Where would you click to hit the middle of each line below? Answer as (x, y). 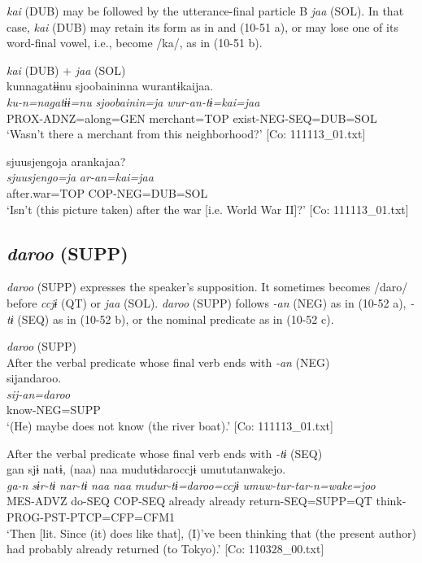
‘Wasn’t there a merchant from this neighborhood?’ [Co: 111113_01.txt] (186, 134)
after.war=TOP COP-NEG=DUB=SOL (107, 192)
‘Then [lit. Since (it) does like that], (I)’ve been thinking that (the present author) (211, 532)
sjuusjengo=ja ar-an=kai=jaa (80, 177)
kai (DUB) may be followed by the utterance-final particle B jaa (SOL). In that (205, 11)
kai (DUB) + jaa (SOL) (66, 70)
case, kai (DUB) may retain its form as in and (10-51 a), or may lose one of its (202, 26)
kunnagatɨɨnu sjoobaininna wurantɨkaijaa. (110, 86)
